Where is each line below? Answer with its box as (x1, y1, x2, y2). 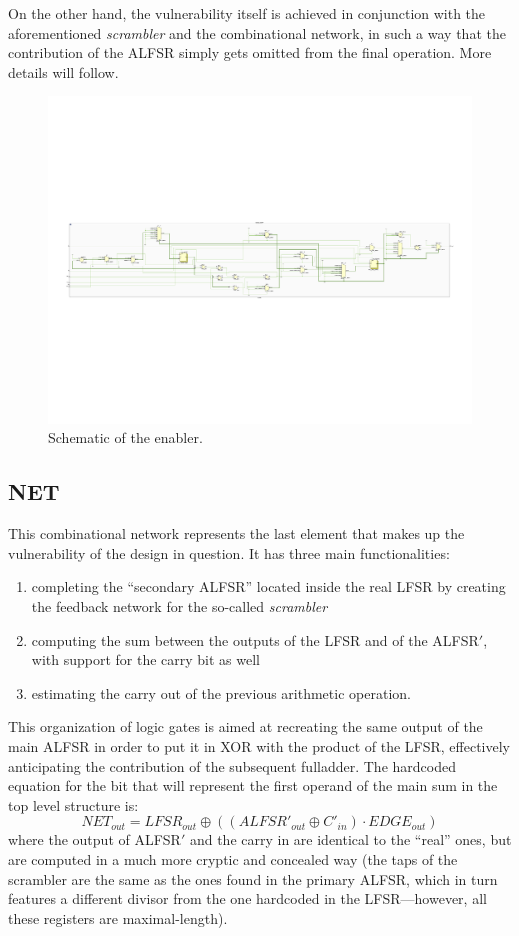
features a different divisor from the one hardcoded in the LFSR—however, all (8, 888, 487, 909)
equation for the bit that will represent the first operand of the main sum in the (8, 775, 498, 796)
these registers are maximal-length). (8, 907, 228, 928)
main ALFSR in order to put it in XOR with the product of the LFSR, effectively (8, 736, 510, 757)
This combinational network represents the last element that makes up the (8, 523, 465, 544)
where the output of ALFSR (8, 829, 181, 850)
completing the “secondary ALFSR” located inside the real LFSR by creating (31, 576, 506, 597)
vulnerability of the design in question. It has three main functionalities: (8, 542, 450, 563)
